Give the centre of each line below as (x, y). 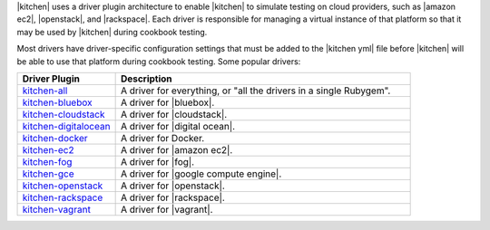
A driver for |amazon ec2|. (176, 149)
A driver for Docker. (162, 138)
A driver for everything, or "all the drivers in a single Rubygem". (255, 91)
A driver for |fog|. (157, 161)
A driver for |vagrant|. (167, 209)
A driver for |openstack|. (173, 186)
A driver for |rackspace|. (173, 197)
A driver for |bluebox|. (167, 102)
